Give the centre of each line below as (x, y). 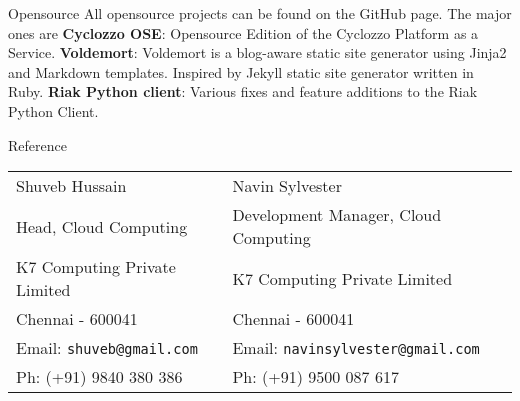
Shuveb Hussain (71, 186)
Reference (37, 144)
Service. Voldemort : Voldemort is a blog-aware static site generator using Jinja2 (257, 52)
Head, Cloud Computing (102, 226)
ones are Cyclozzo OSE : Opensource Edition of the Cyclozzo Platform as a (243, 32)
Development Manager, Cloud (337, 215)
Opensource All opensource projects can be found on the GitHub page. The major (260, 13)
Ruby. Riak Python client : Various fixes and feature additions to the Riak (243, 91)
